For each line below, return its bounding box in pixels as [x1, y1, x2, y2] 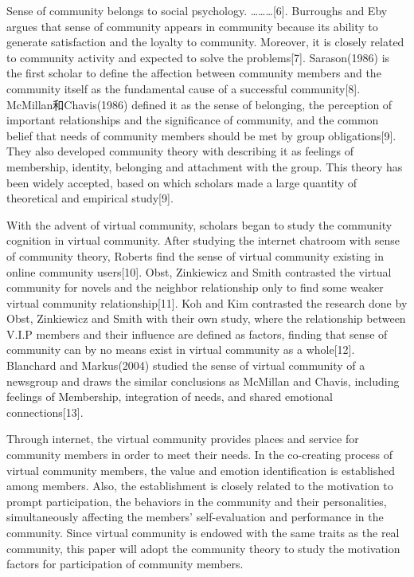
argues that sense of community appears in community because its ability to [6, 18, 378, 34]
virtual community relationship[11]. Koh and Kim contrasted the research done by [6, 294, 408, 311]
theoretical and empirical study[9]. [6, 190, 174, 206]
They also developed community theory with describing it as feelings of [6, 143, 353, 159]
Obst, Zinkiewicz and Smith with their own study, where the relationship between [6, 310, 406, 327]
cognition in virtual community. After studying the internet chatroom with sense [6, 232, 400, 249]
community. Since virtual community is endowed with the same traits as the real [6, 524, 400, 540]
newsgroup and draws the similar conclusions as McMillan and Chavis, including [6, 372, 400, 389]
